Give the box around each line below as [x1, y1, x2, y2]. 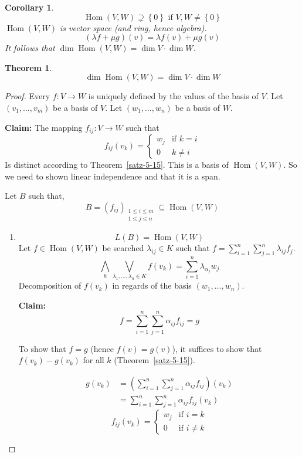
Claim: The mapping [5, 121, 83, 133]
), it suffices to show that [172, 342, 262, 354]
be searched [102, 242, 144, 254]
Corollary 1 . [5, 1, 54, 13]
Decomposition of [18, 279, 82, 292]
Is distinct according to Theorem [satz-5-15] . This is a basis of [5, 158, 229, 171]
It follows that [5, 42, 55, 54]
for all [83, 354, 104, 366]
